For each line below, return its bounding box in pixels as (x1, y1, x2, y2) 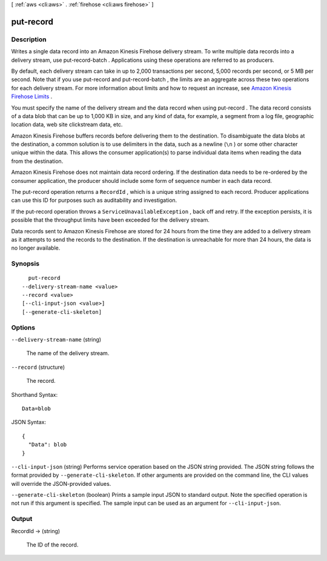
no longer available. (11, 244, 61, 251)
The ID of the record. (26, 541, 79, 548)
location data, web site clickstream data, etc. (11, 121, 123, 128)
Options (11, 323, 36, 331)
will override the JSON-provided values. (11, 480, 111, 487)
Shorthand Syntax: (11, 391, 58, 398)
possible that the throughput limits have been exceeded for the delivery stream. (11, 216, 210, 224)
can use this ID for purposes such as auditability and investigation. (11, 197, 177, 204)
